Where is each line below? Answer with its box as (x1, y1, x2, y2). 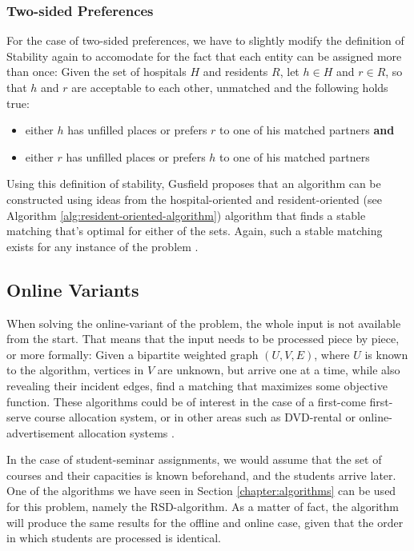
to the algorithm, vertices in (6, 361, 144, 378)
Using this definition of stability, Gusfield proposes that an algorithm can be (6, 175, 381, 192)
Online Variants (6, 277, 139, 301)
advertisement (6, 424, 75, 441)
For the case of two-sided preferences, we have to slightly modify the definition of (6, 32, 404, 49)
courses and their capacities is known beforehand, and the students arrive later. (6, 466, 396, 483)
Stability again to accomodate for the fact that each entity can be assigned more (6, 47, 402, 64)
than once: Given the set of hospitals (6, 63, 187, 80)
